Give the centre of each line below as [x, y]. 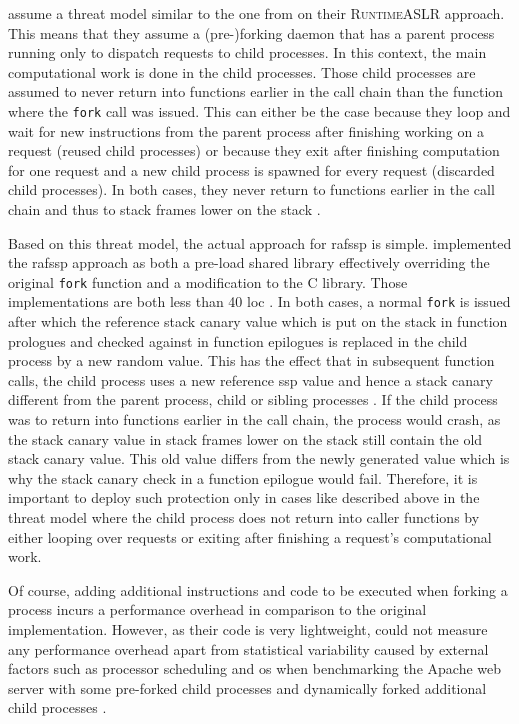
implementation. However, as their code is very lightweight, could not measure [248, 629]
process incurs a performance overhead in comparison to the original [217, 609]
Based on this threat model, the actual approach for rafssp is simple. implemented [260, 242]
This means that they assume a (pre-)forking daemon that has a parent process [251, 32]
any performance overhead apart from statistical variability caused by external [248, 648]
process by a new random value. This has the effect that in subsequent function [251, 360]
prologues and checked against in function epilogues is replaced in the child [238, 340]
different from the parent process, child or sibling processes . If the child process [253, 399]
